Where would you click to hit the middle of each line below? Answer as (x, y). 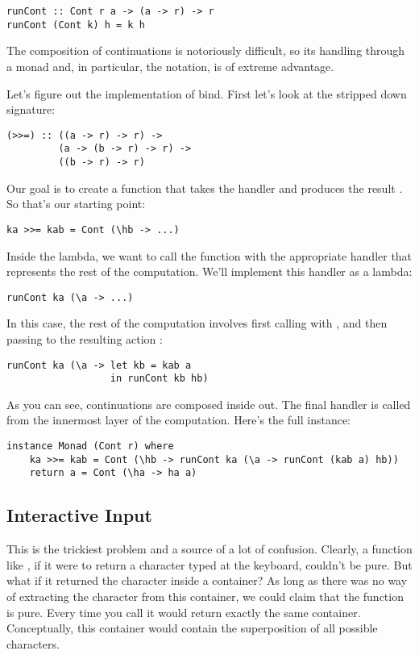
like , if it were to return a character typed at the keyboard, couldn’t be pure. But (209, 564)
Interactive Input (79, 515)
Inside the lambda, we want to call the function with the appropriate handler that (209, 255)
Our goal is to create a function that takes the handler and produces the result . (205, 188)
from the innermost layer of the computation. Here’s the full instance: (178, 420)
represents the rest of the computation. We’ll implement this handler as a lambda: (209, 271)
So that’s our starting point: (76, 204)
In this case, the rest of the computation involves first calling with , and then (197, 323)
